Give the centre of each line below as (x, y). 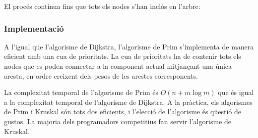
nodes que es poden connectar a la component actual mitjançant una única (118, 66)
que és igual (236, 92)
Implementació (34, 28)
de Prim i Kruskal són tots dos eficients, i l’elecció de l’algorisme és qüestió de (123, 112)
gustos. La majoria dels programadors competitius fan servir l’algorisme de (118, 121)
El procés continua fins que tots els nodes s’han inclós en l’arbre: (102, 6)
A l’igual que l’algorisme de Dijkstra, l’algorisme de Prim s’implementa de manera (129, 46)
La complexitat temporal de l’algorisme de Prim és (81, 92)
